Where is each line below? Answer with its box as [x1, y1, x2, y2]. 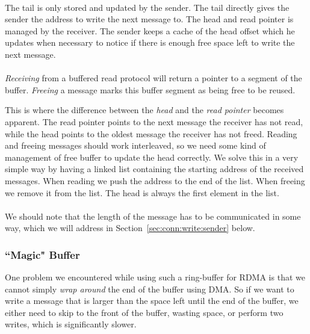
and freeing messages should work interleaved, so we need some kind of [5, 139, 266, 152]
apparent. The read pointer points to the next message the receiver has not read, [5, 115, 303, 128]
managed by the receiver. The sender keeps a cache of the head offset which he [5, 24, 295, 37]
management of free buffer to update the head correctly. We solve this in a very [5, 150, 299, 163]
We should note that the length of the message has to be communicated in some [5, 209, 301, 222]
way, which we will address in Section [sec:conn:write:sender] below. [5, 221, 255, 234]
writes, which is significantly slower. [5, 318, 137, 330]
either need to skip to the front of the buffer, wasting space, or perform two [5, 306, 284, 318]
